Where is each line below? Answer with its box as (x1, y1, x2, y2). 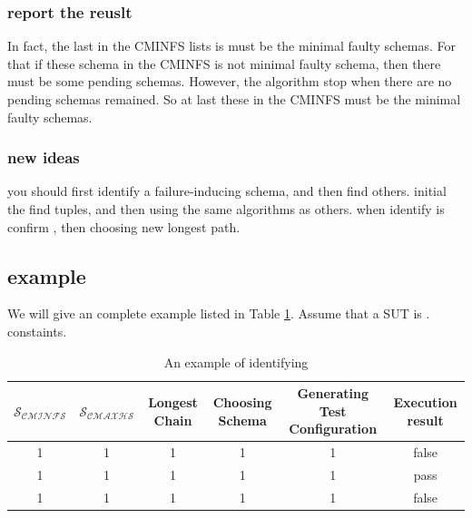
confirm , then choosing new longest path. (7, 217, 241, 236)
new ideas (7, 146, 80, 169)
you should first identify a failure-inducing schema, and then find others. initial (7, 181, 447, 200)
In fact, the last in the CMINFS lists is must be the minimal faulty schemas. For (7, 36, 457, 55)
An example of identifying (163, 352, 309, 371)
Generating (297, 384, 369, 403)
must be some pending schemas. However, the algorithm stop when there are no (7, 72, 452, 91)
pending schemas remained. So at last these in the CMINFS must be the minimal (7, 90, 461, 108)
